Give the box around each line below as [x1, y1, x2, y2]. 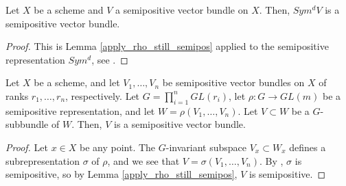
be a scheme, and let [34, 75, 120, 90]
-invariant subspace [165, 139, 247, 154]
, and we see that [107, 153, 180, 168]
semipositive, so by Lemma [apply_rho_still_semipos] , [5, 167, 238, 181]
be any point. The [80, 139, 156, 154]
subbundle [5, 117, 49, 131]
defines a [289, 139, 326, 154]
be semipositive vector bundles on [162, 75, 305, 90]
